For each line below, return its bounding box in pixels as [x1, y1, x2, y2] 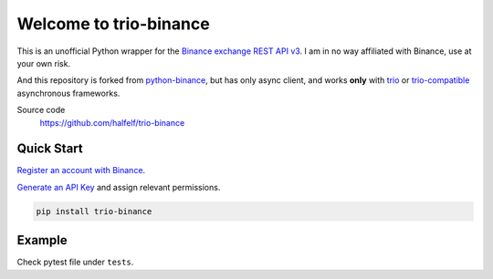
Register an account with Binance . [16, 165, 146, 176]
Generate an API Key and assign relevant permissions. [16, 181, 221, 192]
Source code [16, 105, 66, 116]
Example [16, 232, 68, 248]
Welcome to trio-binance [16, 14, 210, 34]
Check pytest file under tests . [16, 256, 134, 268]
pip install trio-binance [36, 206, 152, 216]
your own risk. [16, 57, 71, 68]
